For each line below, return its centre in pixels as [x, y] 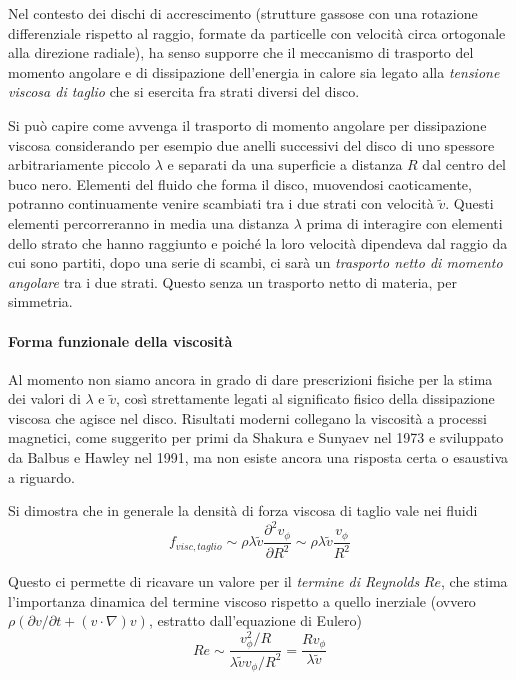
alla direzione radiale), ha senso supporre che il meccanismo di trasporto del [241, 52]
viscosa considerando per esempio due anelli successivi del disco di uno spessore [251, 144]
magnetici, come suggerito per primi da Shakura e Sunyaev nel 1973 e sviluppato [256, 437]
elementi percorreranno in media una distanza [149, 222]
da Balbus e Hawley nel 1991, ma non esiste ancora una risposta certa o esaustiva [258, 457]
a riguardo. [41, 476]
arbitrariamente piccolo [79, 164]
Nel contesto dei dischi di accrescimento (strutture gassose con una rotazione [243, 13]
